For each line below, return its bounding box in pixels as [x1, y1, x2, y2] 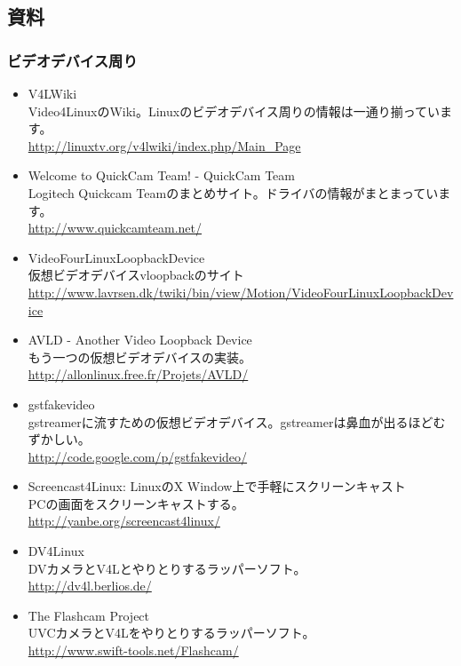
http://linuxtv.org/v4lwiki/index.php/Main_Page [28, 136, 301, 155]
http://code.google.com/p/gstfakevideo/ [28, 447, 248, 465]
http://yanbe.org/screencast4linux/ [28, 511, 220, 530]
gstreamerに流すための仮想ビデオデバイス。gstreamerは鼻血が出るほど [28, 412, 433, 431]
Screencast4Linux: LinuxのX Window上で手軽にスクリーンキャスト [28, 477, 406, 496]
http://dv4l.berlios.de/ [28, 576, 152, 595]
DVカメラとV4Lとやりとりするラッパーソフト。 [28, 559, 306, 577]
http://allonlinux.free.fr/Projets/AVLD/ [28, 365, 249, 384]
